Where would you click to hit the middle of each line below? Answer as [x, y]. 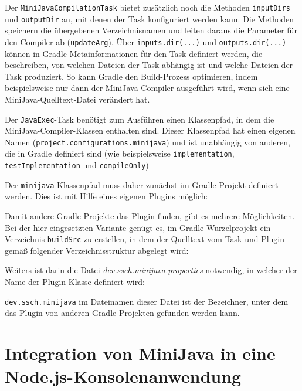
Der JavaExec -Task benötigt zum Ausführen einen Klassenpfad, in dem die [140, 119]
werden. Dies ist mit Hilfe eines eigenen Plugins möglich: [106, 196]
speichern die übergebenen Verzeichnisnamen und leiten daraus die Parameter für [151, 30]
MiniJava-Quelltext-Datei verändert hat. [77, 99]
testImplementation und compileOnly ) [77, 165]
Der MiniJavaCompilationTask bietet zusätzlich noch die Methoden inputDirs [147, 7]
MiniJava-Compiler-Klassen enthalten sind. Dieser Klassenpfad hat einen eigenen [150, 130]
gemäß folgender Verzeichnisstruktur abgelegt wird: [97, 250]
